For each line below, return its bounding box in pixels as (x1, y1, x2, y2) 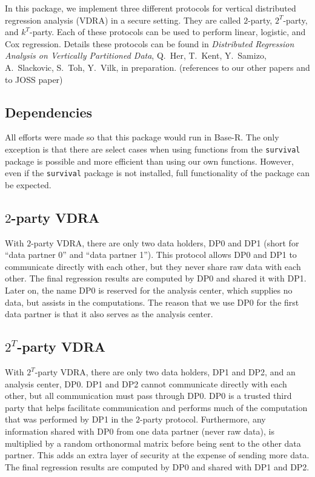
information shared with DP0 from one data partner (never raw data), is (5, 424, 274, 437)
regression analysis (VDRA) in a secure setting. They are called (5, 13, 241, 26)
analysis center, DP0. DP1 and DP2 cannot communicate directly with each (5, 377, 287, 390)
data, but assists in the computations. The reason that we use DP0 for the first (5, 295, 299, 308)
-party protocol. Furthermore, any (140, 413, 266, 426)
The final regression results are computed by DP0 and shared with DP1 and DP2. (5, 460, 310, 473)
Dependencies (5, 102, 93, 121)
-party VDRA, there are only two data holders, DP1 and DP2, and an (35, 366, 296, 378)
